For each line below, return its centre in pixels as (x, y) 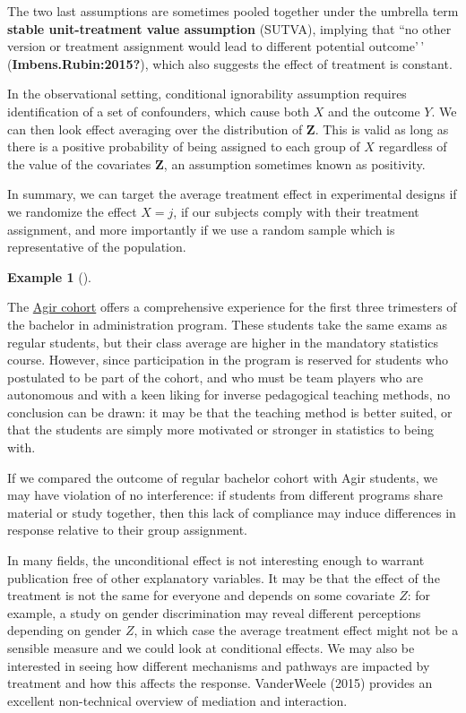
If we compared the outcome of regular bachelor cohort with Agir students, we (223, 477)
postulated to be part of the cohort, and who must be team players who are (215, 377)
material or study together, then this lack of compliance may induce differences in (232, 512)
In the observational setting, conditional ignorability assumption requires (207, 94)
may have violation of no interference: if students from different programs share (225, 495)
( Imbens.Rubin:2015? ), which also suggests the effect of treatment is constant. (230, 63)
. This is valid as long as (382, 129)
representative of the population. (97, 247)
